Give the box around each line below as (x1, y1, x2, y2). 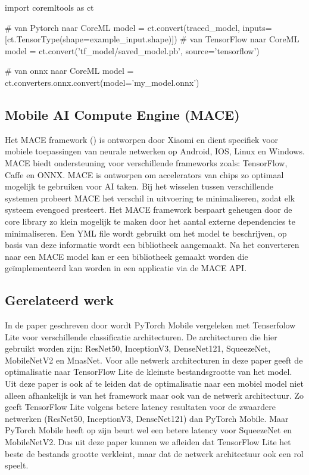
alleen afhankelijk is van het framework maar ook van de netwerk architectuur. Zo (5, 389, 304, 401)
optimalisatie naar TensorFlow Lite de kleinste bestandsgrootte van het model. (5, 365, 292, 378)
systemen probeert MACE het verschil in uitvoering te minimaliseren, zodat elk (5, 191, 295, 204)
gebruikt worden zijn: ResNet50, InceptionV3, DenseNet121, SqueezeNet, (5, 342, 270, 355)
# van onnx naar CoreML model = (5, 64, 134, 77)
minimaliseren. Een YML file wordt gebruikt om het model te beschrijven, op (5, 226, 287, 239)
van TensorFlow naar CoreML (189, 33, 299, 45)
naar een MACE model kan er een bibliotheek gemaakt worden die (5, 250, 248, 262)
